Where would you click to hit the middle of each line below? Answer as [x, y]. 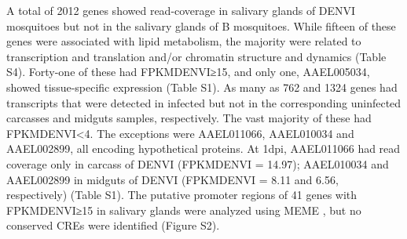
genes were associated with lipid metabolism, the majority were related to [184, 41]
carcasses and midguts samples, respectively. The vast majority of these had [189, 118]
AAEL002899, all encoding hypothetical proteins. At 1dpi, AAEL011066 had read [203, 148]
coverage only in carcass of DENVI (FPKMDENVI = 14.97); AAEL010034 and [198, 163]
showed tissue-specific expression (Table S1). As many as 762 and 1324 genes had [202, 87]
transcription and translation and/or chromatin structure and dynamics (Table [196, 56]
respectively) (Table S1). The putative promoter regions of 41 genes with [182, 195]
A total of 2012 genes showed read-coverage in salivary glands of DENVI [181, 10]
